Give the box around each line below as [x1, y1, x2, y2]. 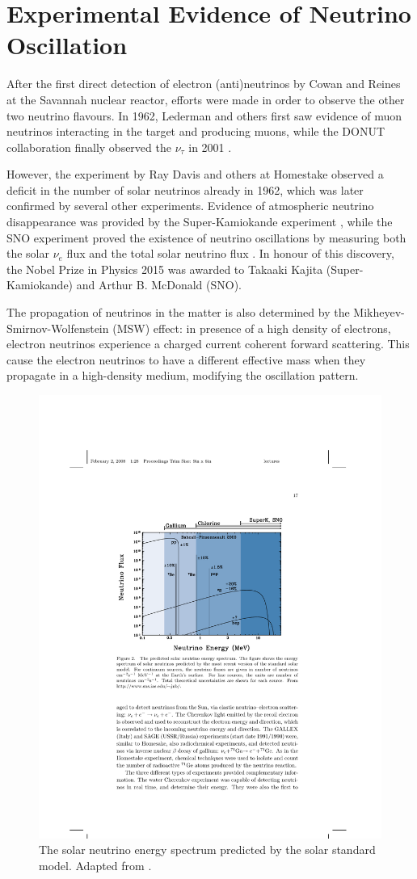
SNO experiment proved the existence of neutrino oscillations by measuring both [6, 229, 406, 246]
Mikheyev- [353, 304, 405, 321]
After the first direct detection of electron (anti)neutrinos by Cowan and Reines [6, 75, 401, 92]
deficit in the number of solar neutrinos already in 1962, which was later [6, 181, 364, 198]
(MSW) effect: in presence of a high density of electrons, [112, 319, 391, 336]
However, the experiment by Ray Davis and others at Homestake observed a [6, 166, 384, 183]
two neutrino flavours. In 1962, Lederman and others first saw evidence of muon [6, 107, 402, 124]
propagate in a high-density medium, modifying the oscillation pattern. [6, 367, 359, 384]
